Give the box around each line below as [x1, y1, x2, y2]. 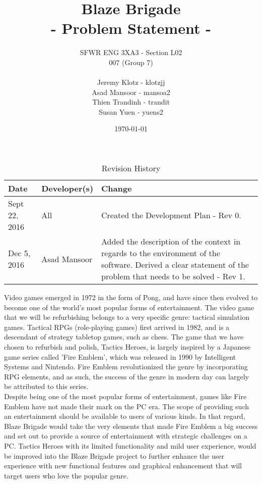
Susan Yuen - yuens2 [99, 106, 163, 117]
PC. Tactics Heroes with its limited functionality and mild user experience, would [4, 440, 256, 451]
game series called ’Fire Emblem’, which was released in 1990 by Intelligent [4, 351, 236, 362]
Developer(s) [41, 182, 94, 195]
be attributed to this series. [4, 381, 89, 392]
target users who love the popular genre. [4, 470, 128, 480]
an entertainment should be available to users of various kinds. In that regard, [4, 411, 245, 421]
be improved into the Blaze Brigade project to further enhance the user [4, 450, 225, 461]
